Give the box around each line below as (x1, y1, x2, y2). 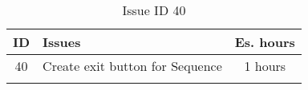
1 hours (244, 57, 286, 75)
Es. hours (234, 33, 295, 51)
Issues (43, 33, 81, 51)
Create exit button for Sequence (43, 57, 222, 75)
